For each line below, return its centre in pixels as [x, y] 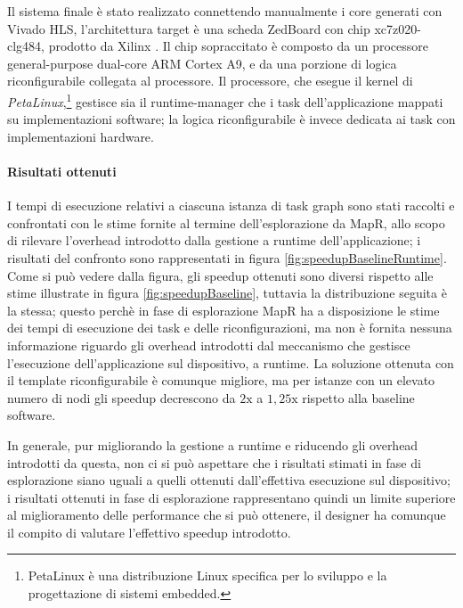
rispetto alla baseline [358, 397]
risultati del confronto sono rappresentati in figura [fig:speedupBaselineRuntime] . [227, 257]
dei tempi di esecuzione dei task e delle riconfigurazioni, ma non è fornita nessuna [230, 328]
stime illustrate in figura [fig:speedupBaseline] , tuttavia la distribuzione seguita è [227, 293]
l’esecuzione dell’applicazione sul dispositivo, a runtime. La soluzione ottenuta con [231, 362]
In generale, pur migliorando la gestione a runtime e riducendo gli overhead [213, 444]
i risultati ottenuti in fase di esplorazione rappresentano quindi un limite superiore [231, 497]
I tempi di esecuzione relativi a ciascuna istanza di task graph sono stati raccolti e [231, 205]
